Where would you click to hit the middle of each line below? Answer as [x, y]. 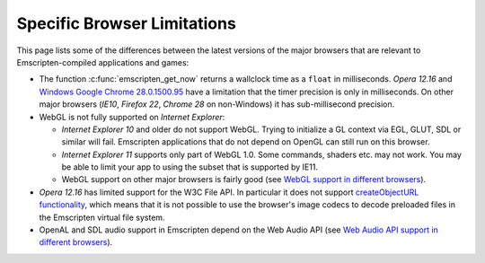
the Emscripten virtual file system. [102, 217]
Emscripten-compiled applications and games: [103, 62]
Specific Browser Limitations [127, 23]
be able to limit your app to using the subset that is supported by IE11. [190, 167]
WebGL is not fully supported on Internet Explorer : [132, 117]
